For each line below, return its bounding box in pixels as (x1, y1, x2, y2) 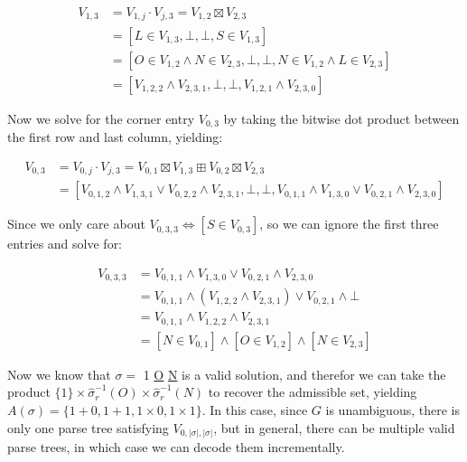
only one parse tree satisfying (7, 418, 169, 437)
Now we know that (7, 364, 111, 383)
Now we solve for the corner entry (7, 108, 195, 127)
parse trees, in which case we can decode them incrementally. (7, 438, 345, 457)
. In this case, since (201, 400, 308, 419)
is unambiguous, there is (325, 400, 460, 419)
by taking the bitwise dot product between (223, 108, 460, 127)
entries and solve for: (7, 234, 123, 253)
